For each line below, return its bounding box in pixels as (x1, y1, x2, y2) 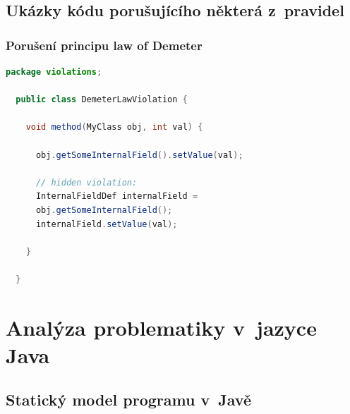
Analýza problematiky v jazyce (6, 312, 317, 341)
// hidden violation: (35, 177, 138, 188)
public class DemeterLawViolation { (16, 95, 188, 105)
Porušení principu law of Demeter (6, 36, 203, 54)
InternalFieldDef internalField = (35, 191, 198, 202)
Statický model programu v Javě (6, 389, 251, 410)
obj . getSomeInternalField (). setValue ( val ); (35, 150, 243, 160)
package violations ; (6, 67, 102, 77)
